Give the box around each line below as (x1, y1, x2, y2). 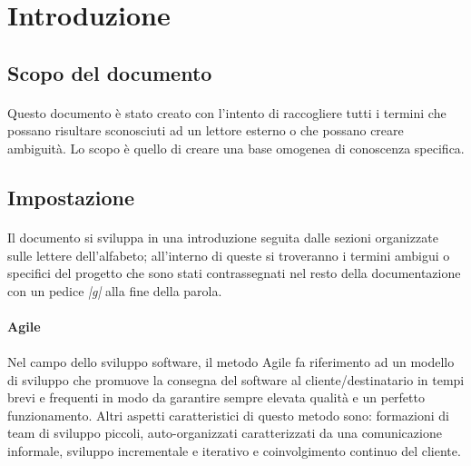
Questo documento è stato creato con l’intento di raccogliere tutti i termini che (7, 103, 446, 122)
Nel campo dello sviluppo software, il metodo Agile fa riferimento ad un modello (7, 352, 455, 372)
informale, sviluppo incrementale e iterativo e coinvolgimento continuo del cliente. (7, 441, 461, 461)
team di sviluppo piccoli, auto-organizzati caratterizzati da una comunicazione (7, 423, 442, 442)
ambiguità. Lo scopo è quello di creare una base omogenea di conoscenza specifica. (7, 138, 465, 157)
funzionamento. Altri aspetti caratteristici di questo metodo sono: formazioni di (7, 405, 449, 424)
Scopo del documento (7, 58, 212, 86)
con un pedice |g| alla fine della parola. (7, 281, 222, 300)
